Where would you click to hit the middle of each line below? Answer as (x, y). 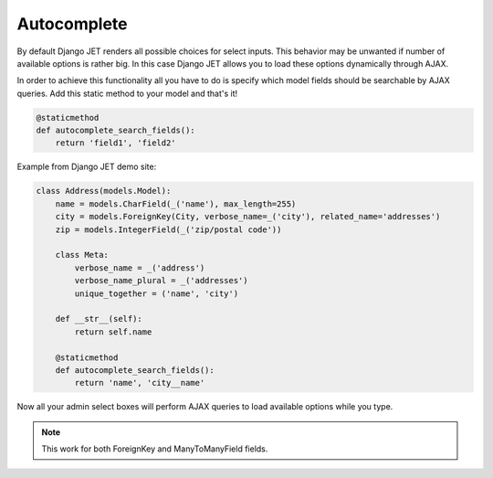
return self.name (113, 332)
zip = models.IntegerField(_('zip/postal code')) (168, 229)
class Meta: (82, 255)
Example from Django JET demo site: (87, 167)
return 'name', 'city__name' (140, 383)
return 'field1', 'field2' (116, 143)
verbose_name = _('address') (140, 268)
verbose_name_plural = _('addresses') (161, 281)
